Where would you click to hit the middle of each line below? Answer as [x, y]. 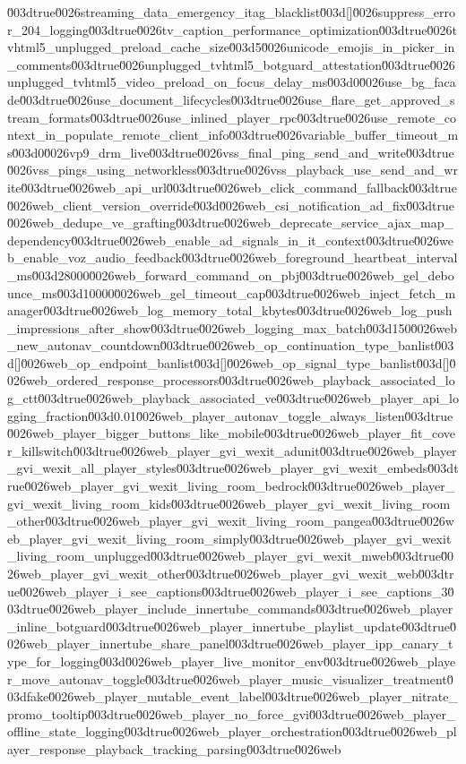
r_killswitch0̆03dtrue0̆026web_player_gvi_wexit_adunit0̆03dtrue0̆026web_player [232, 450]
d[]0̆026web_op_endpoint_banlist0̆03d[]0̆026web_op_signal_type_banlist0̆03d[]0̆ [232, 362]
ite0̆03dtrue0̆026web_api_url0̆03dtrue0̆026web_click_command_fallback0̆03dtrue [232, 187]
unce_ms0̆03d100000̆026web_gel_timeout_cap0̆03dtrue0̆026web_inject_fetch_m [232, 292]
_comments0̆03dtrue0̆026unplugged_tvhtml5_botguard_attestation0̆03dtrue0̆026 [231, 64]
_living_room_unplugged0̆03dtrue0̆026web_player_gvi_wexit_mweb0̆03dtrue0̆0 [230, 556]
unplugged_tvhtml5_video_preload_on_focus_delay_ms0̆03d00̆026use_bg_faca [232, 82]
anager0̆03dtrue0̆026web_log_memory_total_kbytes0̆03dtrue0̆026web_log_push [230, 310]
